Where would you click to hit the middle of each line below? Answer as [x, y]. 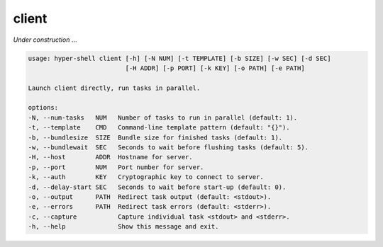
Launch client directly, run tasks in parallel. [114, 88]
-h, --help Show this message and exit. [123, 227]
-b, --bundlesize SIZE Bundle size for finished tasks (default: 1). [155, 137]
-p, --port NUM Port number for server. [116, 167]
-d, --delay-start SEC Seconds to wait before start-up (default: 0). [157, 187]
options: [43, 108]
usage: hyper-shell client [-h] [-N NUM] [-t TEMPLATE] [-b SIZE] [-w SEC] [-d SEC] [179, 58]
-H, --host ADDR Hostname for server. [110, 157]
